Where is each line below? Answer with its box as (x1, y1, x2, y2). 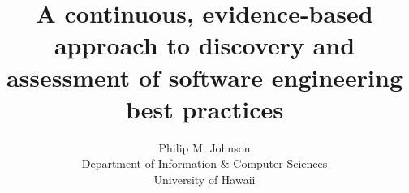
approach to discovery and (54, 28, 355, 62)
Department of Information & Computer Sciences (81, 155, 328, 172)
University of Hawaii (153, 170, 256, 187)
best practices (126, 92, 283, 125)
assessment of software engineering (6, 60, 403, 93)
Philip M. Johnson (158, 139, 251, 156)
